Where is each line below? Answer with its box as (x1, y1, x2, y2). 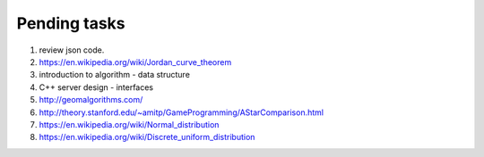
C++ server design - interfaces (39, 81, 154, 93)
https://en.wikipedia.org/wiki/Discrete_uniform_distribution (39, 132, 255, 143)
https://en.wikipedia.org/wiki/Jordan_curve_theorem (39, 56, 232, 67)
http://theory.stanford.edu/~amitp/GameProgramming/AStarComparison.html (39, 107, 324, 118)
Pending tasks (16, 13, 125, 33)
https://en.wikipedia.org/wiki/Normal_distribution (39, 119, 220, 129)
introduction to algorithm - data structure (39, 70, 190, 80)
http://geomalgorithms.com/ (39, 95, 143, 105)
